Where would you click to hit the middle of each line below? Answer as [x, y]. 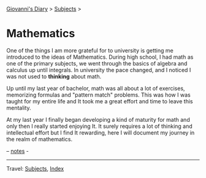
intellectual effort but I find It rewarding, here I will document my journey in [101, 132]
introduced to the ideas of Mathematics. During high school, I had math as [100, 57]
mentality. [19, 108]
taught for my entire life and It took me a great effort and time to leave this [100, 101]
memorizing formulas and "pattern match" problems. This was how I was [99, 95]
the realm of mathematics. [39, 139]
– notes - [17, 151]
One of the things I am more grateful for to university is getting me [90, 50]
